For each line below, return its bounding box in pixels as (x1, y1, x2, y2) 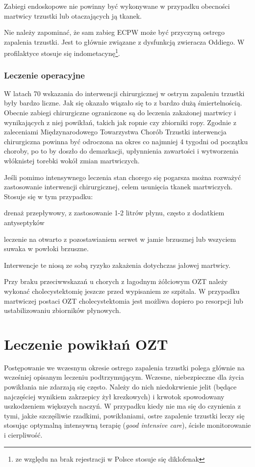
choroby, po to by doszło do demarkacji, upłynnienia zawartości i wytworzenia (4, 146, 239, 156)
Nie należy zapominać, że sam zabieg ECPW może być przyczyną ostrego (4, 27, 225, 37)
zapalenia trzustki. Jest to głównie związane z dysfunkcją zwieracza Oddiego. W (4, 36, 245, 47)
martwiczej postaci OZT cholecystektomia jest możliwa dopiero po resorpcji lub (4, 295, 243, 306)
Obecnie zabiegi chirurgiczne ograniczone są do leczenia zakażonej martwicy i (4, 107, 236, 118)
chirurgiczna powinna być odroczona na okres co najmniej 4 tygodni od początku (4, 136, 248, 146)
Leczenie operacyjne (4, 69, 85, 81)
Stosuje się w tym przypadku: (4, 191, 93, 201)
